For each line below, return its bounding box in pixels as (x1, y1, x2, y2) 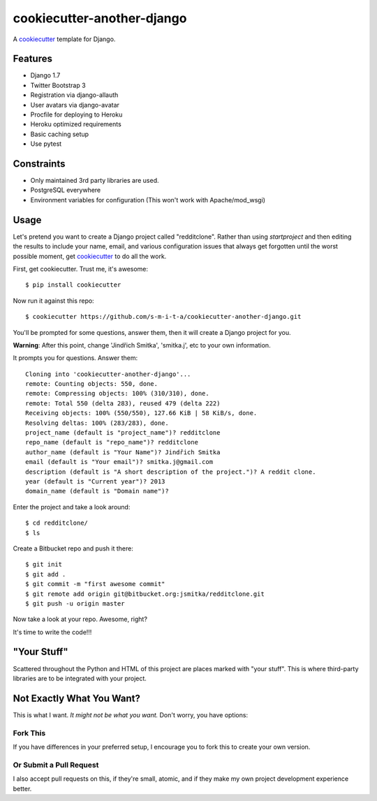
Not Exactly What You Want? (13, 692, 141, 704)
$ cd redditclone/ (25, 519, 89, 527)
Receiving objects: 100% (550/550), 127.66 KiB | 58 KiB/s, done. (25, 409, 258, 417)
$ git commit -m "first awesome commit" (25, 580, 165, 588)
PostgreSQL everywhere (30, 186, 101, 195)
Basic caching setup (30, 130, 89, 138)
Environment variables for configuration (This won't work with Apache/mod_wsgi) (30, 195, 265, 204)
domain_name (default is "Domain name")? (25, 487, 169, 495)
